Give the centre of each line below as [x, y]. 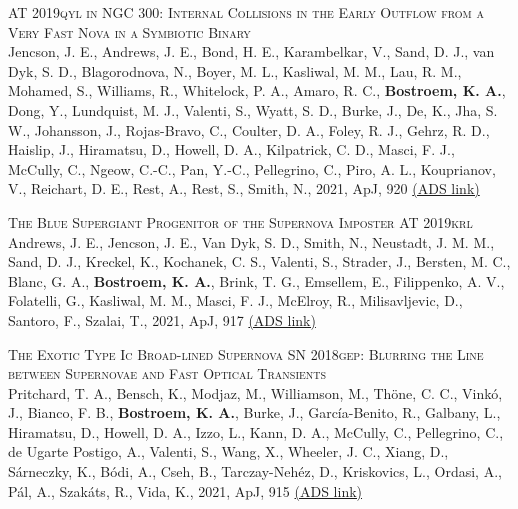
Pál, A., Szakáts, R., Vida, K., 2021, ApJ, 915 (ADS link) [185, 490]
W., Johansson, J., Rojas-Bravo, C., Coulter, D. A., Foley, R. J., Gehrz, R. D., [249, 129]
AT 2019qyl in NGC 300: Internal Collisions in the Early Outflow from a [246, 12]
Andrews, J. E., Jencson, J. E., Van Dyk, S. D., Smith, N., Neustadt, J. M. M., [251, 241]
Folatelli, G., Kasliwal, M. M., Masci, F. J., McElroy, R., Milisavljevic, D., [235, 300]
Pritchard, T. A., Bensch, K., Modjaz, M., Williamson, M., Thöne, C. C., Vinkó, [255, 392]
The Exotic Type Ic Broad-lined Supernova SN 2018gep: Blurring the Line [246, 353]
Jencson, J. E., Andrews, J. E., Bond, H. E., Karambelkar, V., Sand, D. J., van [251, 51]
